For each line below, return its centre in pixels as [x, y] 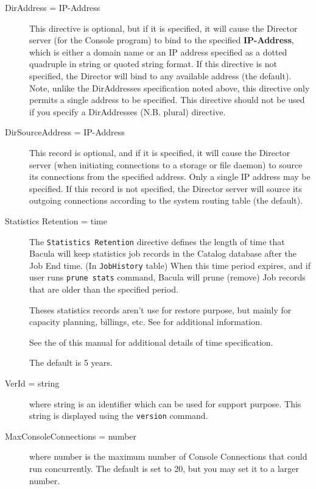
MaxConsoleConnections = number [71, 436]
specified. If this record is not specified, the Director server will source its [166, 188]
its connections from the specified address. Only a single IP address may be [170, 177]
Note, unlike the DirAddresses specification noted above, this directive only [170, 87]
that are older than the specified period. [104, 289]
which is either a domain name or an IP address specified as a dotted [158, 52]
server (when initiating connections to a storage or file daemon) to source [166, 164]
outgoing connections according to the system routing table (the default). [166, 200]
